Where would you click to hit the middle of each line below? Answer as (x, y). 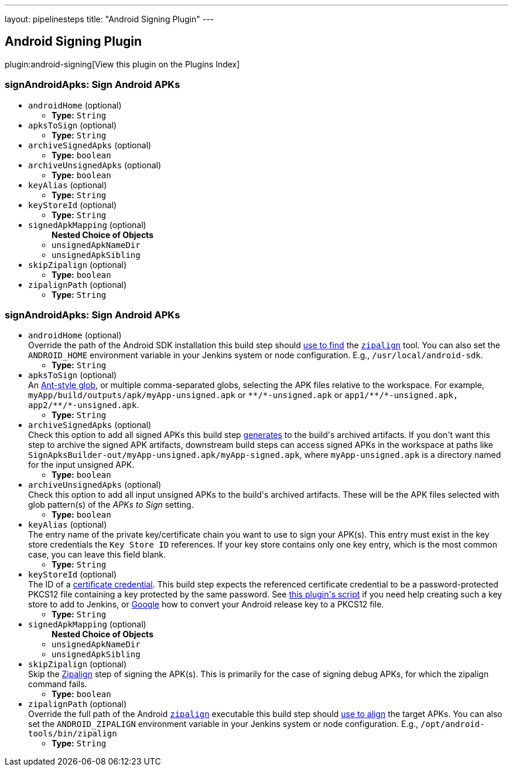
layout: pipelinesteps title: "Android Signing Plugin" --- (110, 19)
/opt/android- (453, 724)
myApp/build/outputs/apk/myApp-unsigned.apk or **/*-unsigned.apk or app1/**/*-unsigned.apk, (243, 395)
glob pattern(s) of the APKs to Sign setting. (111, 505)
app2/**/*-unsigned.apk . (84, 405)
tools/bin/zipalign (73, 734)
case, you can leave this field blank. (97, 555)
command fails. (58, 684)
